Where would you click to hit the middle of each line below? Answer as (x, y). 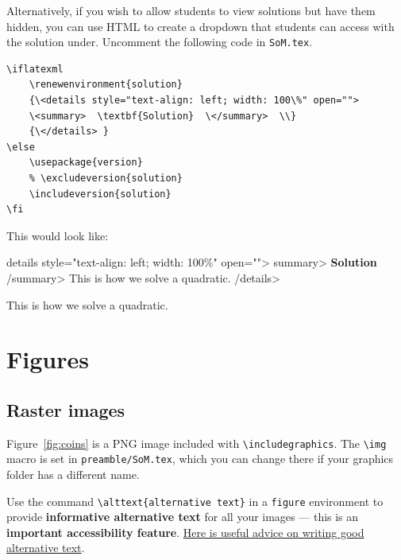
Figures (48, 359)
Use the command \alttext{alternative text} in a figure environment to (195, 501)
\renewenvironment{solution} (106, 85)
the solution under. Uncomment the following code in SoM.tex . (160, 42)
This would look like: (58, 235)
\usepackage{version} (86, 163)
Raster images (66, 409)
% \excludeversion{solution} (106, 178)
